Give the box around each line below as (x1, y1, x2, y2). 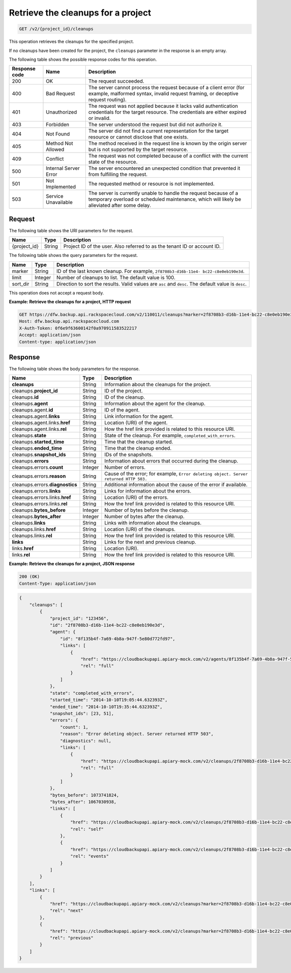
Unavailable (46, 199, 73, 206)
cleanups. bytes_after (12, 513, 62, 520)
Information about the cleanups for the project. (104, 381, 211, 388)
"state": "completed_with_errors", (49, 690, 134, 696)
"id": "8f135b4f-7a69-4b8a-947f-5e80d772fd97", (60, 636, 176, 641)
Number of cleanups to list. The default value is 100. (56, 274, 176, 281)
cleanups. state (12, 432, 47, 439)
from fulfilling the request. (88, 171, 148, 178)
